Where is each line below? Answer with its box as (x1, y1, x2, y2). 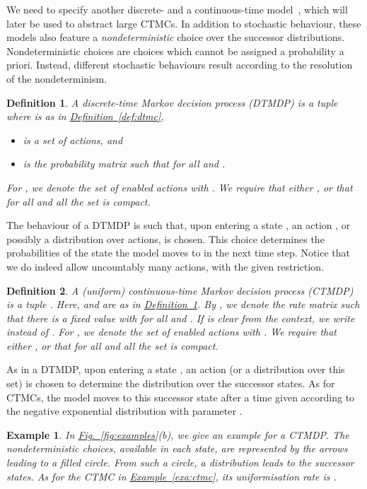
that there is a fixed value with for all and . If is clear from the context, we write (6, 310, 355, 325)
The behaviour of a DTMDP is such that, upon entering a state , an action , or (6, 218, 351, 232)
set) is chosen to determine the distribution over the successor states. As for (6, 376, 335, 391)
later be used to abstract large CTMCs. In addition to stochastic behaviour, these (6, 16, 361, 30)
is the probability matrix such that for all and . (23, 156, 226, 171)
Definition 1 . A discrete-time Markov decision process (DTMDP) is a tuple (6, 95, 338, 110)
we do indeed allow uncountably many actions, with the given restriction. (6, 259, 325, 273)
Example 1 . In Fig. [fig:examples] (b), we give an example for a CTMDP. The (6, 427, 349, 442)
